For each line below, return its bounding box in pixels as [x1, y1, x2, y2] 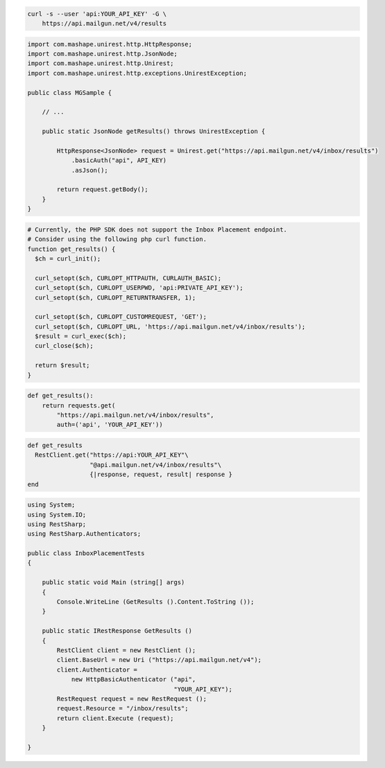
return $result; [35, 361, 90, 369]
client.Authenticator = [56, 665, 138, 674]
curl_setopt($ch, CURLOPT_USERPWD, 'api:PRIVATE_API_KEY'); [35, 284, 243, 292]
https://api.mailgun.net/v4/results [42, 19, 166, 27]
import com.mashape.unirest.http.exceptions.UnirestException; [27, 69, 248, 77]
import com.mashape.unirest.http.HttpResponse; [27, 40, 192, 48]
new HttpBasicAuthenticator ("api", [71, 676, 196, 683]
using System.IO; [27, 510, 87, 518]
